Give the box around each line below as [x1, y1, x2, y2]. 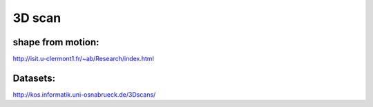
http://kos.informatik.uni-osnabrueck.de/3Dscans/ [12, 90, 156, 99]
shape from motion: [12, 36, 99, 48]
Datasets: [12, 72, 55, 84]
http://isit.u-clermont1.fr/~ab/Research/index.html [12, 55, 155, 63]
